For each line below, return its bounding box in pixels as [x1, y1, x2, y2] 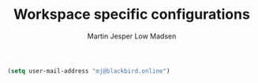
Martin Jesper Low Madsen [87, 31, 177, 41]
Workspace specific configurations [13, 5, 250, 23]
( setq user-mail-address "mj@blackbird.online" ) [7, 67, 170, 75]
